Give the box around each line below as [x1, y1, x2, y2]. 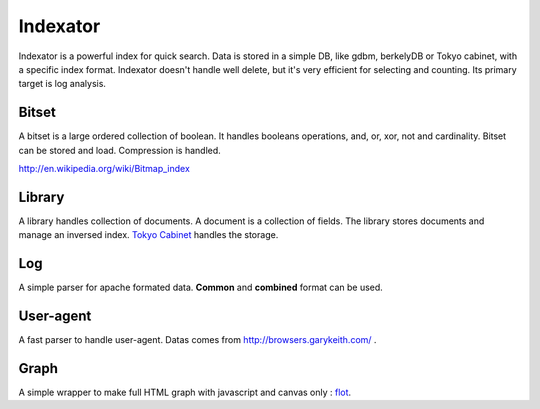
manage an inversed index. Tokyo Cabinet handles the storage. [18, 229, 279, 241]
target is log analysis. [18, 78, 107, 90]
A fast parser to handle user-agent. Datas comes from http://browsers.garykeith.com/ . [18, 334, 377, 346]
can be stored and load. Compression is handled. [18, 144, 222, 156]
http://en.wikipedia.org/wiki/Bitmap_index [18, 163, 190, 175]
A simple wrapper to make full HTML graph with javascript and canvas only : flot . [18, 386, 352, 399]
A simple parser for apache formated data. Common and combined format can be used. [18, 281, 384, 294]
